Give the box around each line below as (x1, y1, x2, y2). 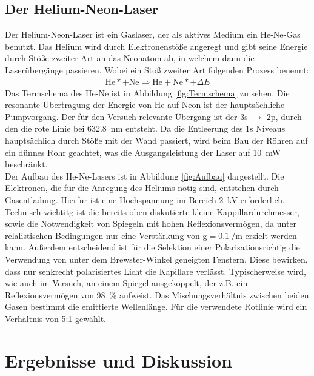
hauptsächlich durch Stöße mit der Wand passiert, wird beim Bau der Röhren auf (5, 133, 308, 146)
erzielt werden (245, 229, 297, 241)
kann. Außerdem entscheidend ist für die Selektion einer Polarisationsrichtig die (5, 241, 300, 253)
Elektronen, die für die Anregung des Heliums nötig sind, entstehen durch (5, 181, 279, 194)
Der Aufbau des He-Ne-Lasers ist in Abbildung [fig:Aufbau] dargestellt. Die (5, 169, 284, 182)
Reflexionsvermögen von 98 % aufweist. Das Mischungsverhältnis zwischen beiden (5, 288, 309, 301)
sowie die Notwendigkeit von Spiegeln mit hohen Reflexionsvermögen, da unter (5, 217, 297, 230)
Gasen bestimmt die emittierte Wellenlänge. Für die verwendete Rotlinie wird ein (5, 300, 307, 313)
